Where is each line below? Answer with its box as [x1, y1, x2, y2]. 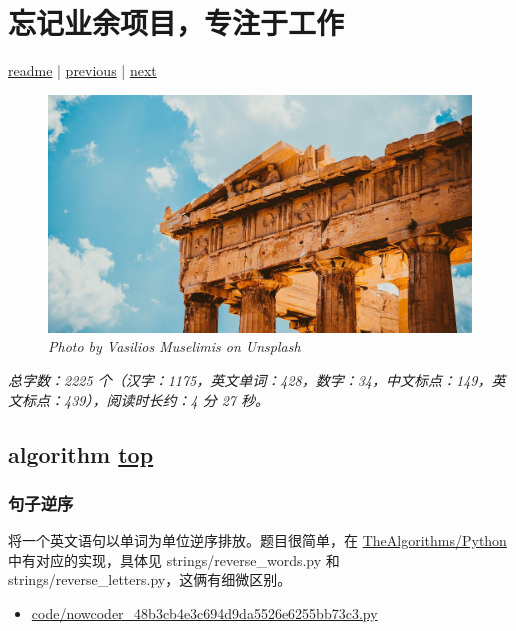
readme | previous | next [8, 60, 157, 81]
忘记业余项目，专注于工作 [8, 2, 345, 43]
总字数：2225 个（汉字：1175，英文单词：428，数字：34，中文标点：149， [8, 369, 492, 390]
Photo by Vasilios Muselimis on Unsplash [48, 336, 301, 357]
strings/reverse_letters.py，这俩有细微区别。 [8, 569, 292, 590]
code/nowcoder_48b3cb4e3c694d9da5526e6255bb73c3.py [31, 602, 378, 623]
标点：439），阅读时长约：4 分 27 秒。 [21, 389, 269, 410]
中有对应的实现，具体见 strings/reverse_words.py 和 [8, 549, 340, 570]
